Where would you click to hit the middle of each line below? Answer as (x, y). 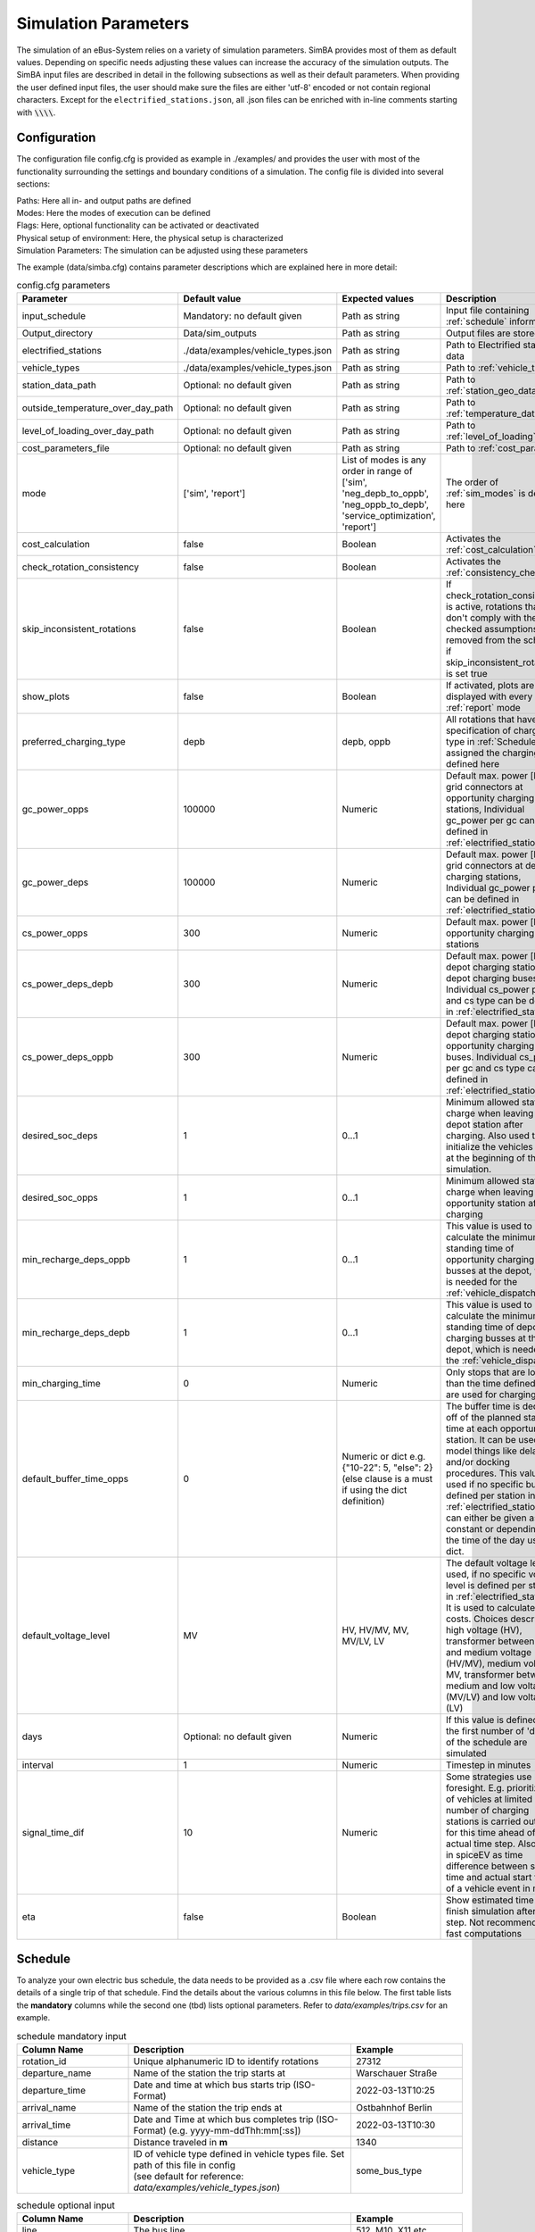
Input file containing (488, 311)
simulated (466, 1753)
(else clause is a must (387, 1479)
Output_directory (58, 333)
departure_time (54, 2090)
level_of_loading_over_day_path (88, 431)
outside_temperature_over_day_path (98, 408)
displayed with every (490, 696)
